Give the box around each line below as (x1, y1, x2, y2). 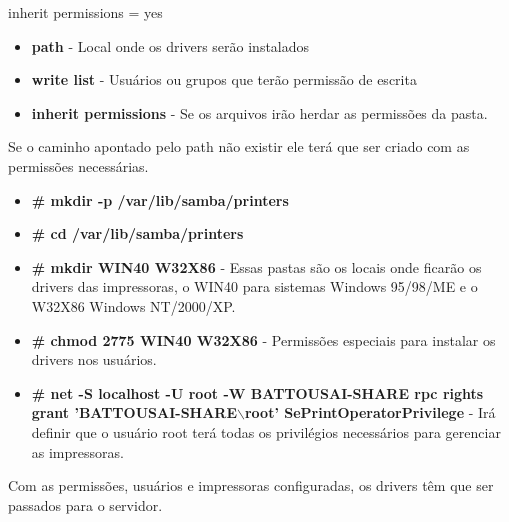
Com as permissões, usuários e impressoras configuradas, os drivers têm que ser (8, 475, 494, 496)
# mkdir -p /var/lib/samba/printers (31, 189, 289, 210)
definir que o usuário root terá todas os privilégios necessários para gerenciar (31, 421, 501, 442)
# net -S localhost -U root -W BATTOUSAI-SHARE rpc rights (31, 382, 484, 403)
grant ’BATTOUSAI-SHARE (31, 402, 238, 423)
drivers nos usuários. (31, 349, 157, 370)
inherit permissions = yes (8, 2, 163, 22)
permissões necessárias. (8, 155, 149, 176)
